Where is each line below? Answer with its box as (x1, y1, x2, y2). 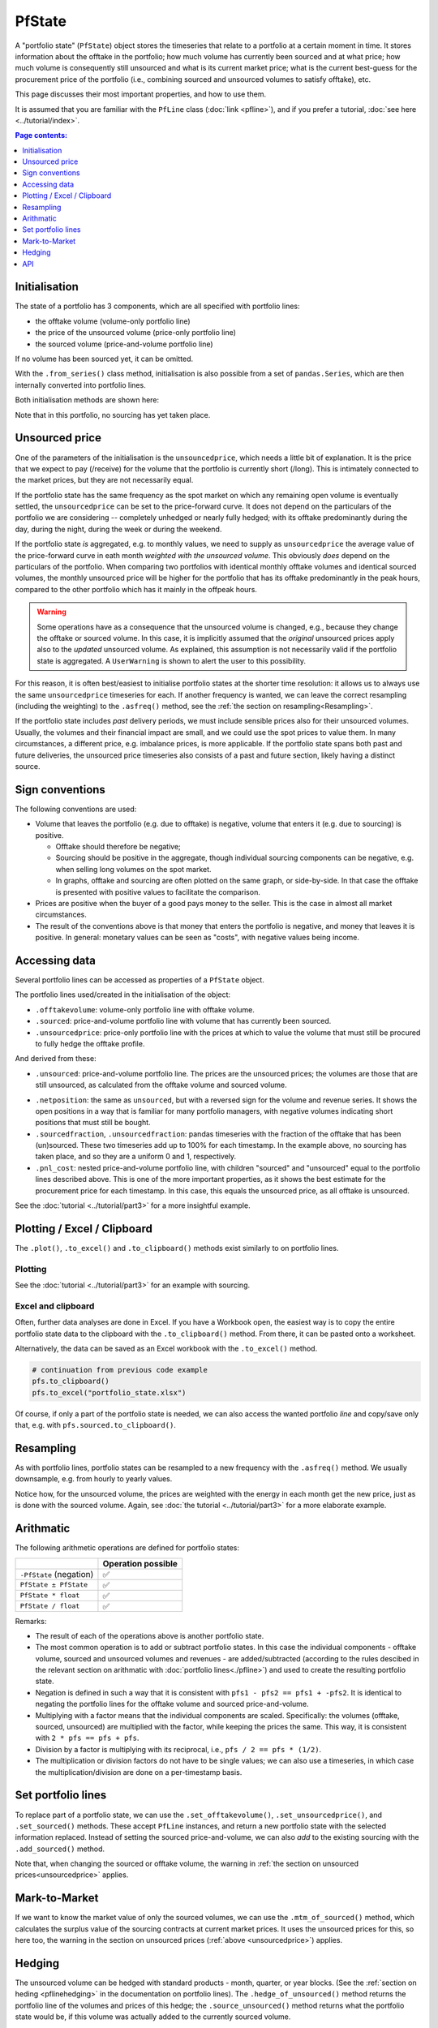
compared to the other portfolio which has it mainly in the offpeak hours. (15, 584, 257, 594)
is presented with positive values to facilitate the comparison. (55, 887, 261, 896)
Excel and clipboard (15, 1300, 95, 1312)
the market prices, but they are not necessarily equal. (15, 475, 194, 485)
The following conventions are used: (15, 804, 137, 814)
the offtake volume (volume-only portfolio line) (35, 316, 191, 326)
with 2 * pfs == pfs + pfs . (35, 1733, 140, 1743)
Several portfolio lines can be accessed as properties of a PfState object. (15, 975, 265, 985)
